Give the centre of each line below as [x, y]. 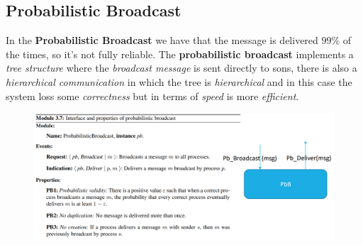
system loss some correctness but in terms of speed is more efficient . [152, 96]
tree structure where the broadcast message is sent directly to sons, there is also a [181, 68]
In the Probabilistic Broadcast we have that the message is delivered [162, 40]
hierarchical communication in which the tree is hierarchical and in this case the [179, 81]
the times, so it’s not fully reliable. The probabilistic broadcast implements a [180, 54]
